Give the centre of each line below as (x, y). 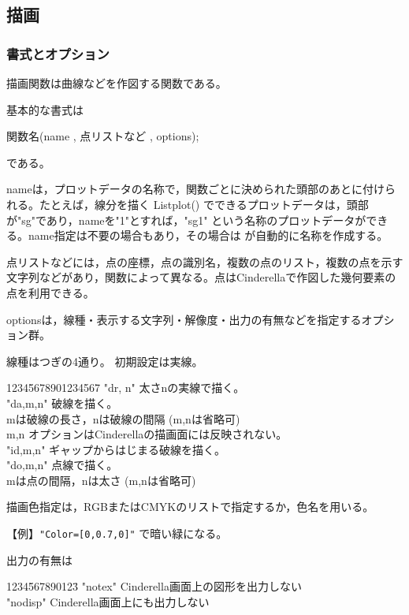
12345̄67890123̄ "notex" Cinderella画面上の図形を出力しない (154, 586)
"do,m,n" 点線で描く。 (62, 465)
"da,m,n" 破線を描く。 (62, 403)
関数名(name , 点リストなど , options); (103, 136)
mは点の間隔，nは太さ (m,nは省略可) (101, 480)
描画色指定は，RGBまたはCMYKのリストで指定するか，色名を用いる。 (190, 507)
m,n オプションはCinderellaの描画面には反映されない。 (147, 434)
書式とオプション (58, 53)
